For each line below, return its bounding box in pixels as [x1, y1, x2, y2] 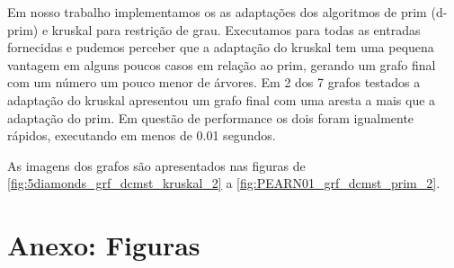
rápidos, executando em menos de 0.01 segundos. [7, 126, 276, 145]
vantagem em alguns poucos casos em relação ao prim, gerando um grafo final [7, 55, 436, 74]
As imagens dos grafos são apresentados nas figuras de [7, 156, 306, 174]
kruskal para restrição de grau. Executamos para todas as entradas [51, 20, 421, 39]
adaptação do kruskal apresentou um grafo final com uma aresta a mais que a [7, 90, 436, 109]
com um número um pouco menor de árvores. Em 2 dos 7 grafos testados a [7, 73, 421, 92]
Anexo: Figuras [7, 227, 200, 264]
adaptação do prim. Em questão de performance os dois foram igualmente [7, 108, 414, 127]
